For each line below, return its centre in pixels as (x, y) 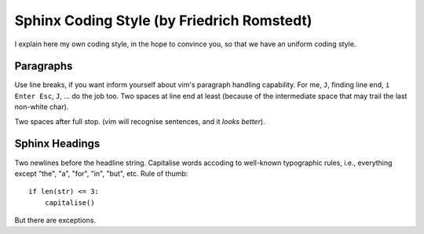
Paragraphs (44, 66)
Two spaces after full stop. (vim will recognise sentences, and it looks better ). (140, 121)
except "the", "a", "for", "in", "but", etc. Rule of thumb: (101, 174)
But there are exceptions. (55, 221)
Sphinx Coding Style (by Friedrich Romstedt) (163, 20)
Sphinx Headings (57, 144)
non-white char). (42, 107)
